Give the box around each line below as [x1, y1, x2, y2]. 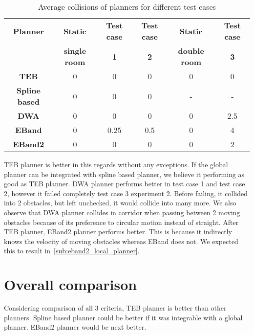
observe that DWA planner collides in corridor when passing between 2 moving [4, 207, 240, 217]
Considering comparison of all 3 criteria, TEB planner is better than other [4, 303, 227, 313]
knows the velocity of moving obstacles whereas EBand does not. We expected [4, 236, 238, 246]
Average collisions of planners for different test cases [38, 1, 216, 12]
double [178, 45, 204, 56]
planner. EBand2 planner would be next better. [4, 322, 147, 332]
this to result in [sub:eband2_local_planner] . [4, 246, 140, 256]
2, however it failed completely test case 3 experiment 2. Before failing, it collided [4, 188, 248, 198]
